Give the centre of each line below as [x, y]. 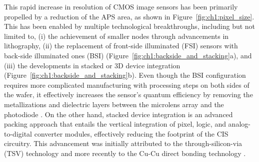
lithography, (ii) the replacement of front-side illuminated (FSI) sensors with [121, 46]
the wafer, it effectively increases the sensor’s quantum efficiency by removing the [128, 94]
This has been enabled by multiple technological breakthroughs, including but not [130, 26]
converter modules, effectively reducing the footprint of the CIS [131, 133]
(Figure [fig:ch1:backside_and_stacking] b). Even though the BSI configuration [125, 75]
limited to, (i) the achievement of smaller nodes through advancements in [116, 36]
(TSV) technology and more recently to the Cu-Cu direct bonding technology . [125, 153]
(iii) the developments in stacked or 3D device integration [92, 65]
